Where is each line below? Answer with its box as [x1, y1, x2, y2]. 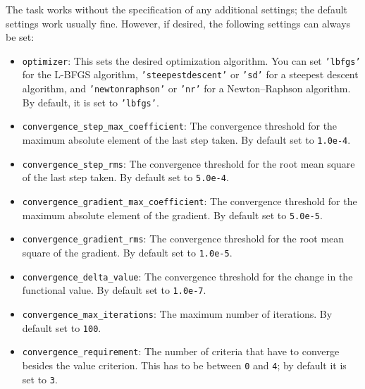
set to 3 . [22, 371, 58, 386]
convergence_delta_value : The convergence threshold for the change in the [22, 268, 353, 283]
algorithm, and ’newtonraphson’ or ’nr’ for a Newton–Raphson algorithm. [22, 81, 351, 96]
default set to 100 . [22, 320, 101, 335]
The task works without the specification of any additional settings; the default [6, 2, 348, 16]
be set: [6, 30, 35, 44]
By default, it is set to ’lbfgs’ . [22, 94, 159, 109]
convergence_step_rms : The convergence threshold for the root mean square [22, 156, 355, 171]
